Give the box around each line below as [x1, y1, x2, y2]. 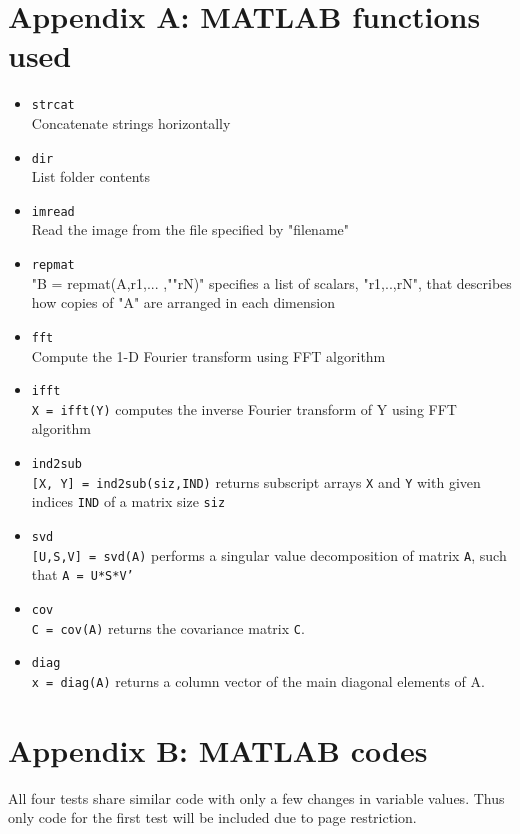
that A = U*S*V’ [31, 564, 134, 585]
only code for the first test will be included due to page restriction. [8, 807, 417, 828]
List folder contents [31, 166, 151, 187]
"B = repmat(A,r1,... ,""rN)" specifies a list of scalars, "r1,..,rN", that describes [31, 272, 512, 293]
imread [31, 204, 75, 219]
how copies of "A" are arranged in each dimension [31, 292, 335, 313]
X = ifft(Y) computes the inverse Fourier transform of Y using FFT [31, 398, 457, 419]
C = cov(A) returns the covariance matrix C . [31, 617, 305, 638]
